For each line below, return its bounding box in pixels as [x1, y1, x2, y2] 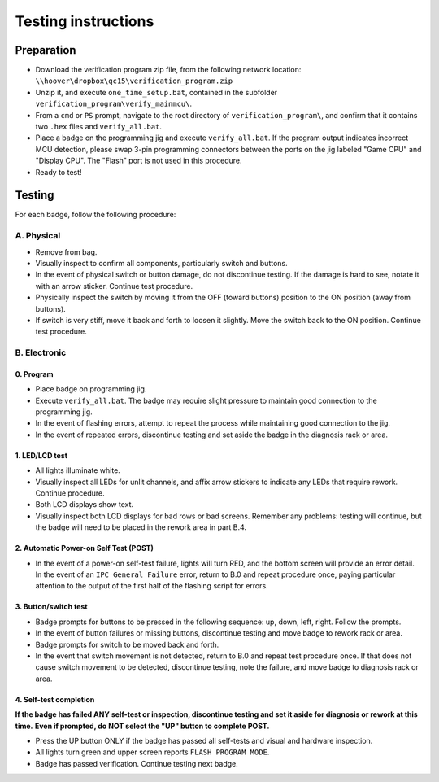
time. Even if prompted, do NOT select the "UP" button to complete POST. [15, 721, 270, 731]
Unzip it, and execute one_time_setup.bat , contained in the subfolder [35, 87, 278, 97]
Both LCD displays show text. [35, 500, 134, 509]
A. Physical [15, 230, 61, 242]
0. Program [15, 369, 54, 378]
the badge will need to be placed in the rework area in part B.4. [35, 522, 247, 532]
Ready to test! [35, 167, 82, 177]
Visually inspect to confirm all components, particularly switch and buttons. [35, 259, 288, 269]
